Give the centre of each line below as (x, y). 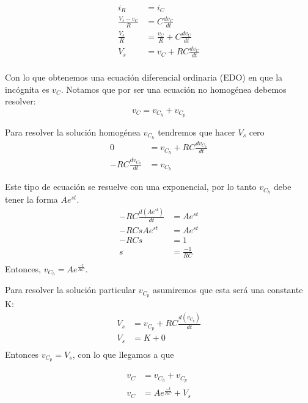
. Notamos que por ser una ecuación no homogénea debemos (174, 89)
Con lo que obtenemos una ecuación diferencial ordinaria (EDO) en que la (144, 77)
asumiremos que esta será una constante (228, 290)
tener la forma (31, 199)
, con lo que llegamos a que (123, 354)
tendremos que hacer (196, 132)
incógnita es (27, 89)
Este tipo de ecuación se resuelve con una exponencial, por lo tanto (131, 187)
